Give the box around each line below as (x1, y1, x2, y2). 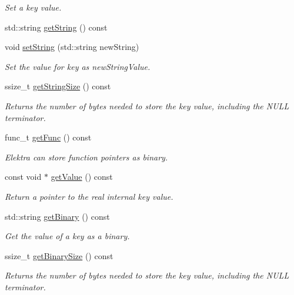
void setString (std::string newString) (5, 41, 139, 53)
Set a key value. (5, 1, 62, 13)
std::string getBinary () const (5, 210, 110, 222)
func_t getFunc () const (5, 131, 92, 143)
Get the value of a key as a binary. (5, 230, 130, 242)
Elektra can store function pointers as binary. (5, 150, 168, 163)
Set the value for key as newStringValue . (5, 60, 151, 72)
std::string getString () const (5, 21, 108, 33)
